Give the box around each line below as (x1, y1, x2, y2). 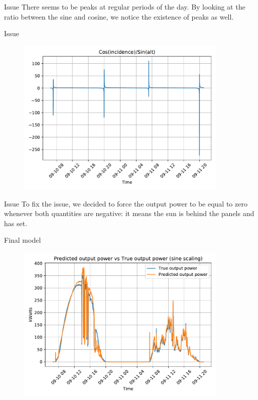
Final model (4, 235, 41, 245)
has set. (4, 218, 28, 228)
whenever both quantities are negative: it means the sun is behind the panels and (4, 208, 254, 219)
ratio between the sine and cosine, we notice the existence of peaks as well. (4, 11, 234, 22)
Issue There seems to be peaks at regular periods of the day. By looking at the (4, 2, 245, 12)
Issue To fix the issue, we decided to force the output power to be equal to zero (4, 198, 247, 209)
